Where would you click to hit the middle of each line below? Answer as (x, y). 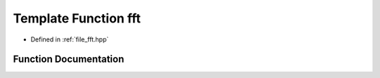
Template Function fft (77, 18)
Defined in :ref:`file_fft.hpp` (70, 39)
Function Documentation (69, 59)
